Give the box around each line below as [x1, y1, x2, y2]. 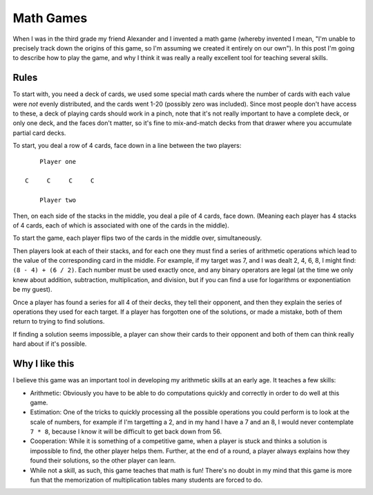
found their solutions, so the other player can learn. [30, 456, 176, 465]
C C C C [25, 177, 95, 185]
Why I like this [12, 358, 75, 370]
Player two [39, 196, 77, 204]
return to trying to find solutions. [12, 317, 105, 326]
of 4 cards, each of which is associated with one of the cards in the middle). [12, 221, 229, 230]
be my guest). [12, 286, 52, 294]
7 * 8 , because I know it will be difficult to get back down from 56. [30, 427, 222, 436]
